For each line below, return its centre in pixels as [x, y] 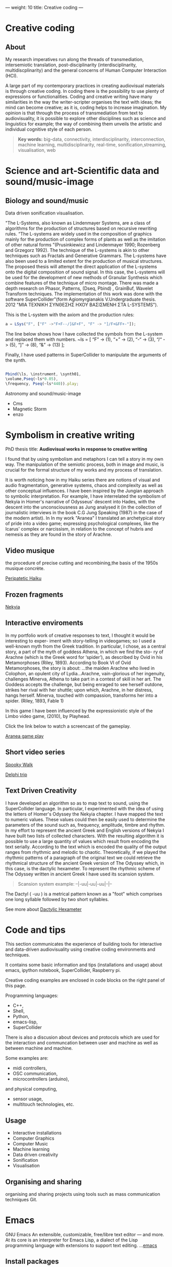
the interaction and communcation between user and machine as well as [82, 1043]
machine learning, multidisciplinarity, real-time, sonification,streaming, [92, 145]
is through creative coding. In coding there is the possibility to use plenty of [85, 91]
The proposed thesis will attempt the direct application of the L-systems [81, 267]
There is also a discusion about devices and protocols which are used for [82, 1037]
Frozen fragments [34, 594]
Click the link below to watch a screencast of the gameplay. [68, 726]
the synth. [16, 360]
